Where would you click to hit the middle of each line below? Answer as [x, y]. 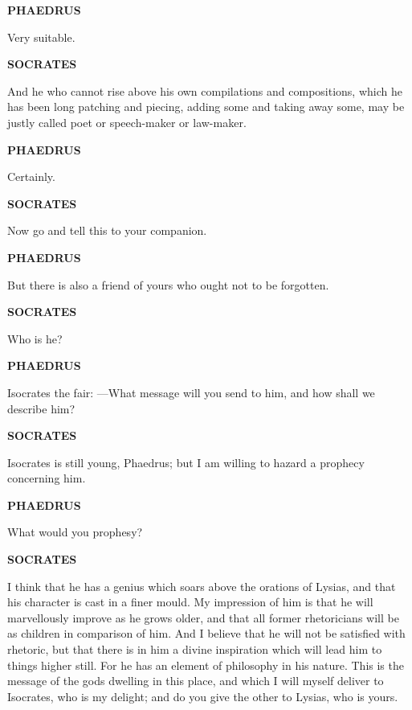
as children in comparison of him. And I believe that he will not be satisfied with [206, 633]
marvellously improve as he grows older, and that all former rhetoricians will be [203, 617]
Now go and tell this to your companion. [107, 230]
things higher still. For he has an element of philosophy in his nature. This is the [206, 665]
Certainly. [31, 176]
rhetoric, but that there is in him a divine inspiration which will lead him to [195, 649]
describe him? [41, 408]
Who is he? [35, 338]
